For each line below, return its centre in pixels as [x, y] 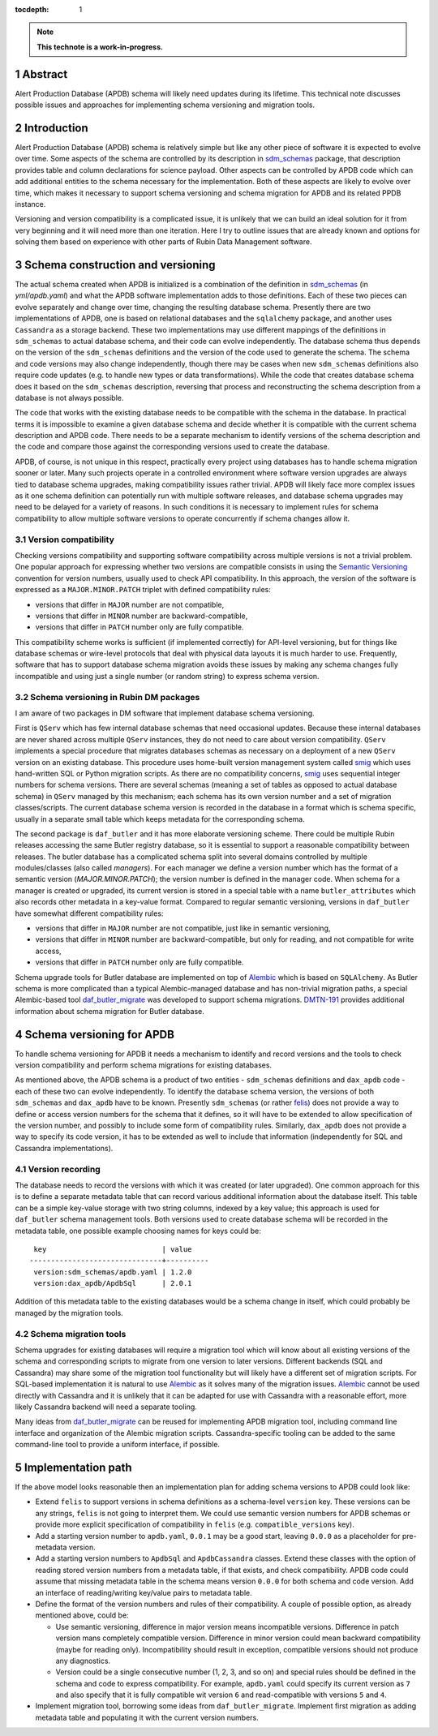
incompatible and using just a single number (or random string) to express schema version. [167, 676]
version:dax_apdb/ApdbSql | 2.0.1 [113, 1283]
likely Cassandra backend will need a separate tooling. [106, 1407]
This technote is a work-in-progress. [100, 47]
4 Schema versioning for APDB [94, 1034]
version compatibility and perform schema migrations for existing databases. [143, 1065]
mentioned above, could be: [82, 1615]
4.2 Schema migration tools [71, 1334]
